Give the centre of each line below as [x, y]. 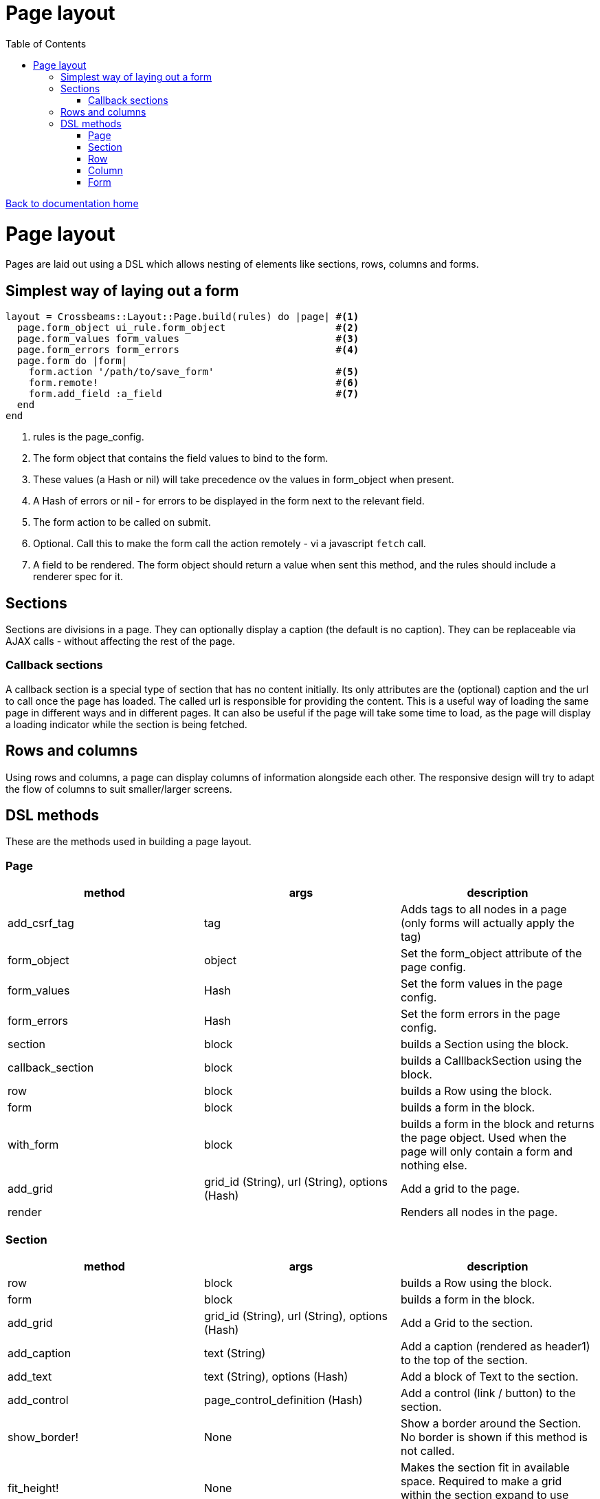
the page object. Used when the [483, 1138]
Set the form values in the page [481, 984]
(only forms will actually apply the [487, 923]
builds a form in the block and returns [497, 1124]
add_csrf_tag [41, 923]
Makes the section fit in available [485, 1467]
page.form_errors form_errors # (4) [188, 350]
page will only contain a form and [487, 1152]
